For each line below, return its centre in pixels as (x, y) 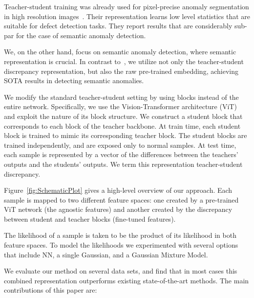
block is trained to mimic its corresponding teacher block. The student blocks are (126, 135)
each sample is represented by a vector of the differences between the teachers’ (121, 154)
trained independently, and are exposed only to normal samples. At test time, (120, 145)
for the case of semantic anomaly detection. (81, 35)
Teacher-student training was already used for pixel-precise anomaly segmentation (127, 6)
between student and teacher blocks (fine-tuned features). (90, 218)
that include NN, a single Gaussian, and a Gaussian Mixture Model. (106, 254)
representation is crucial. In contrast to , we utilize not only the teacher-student (124, 61)
